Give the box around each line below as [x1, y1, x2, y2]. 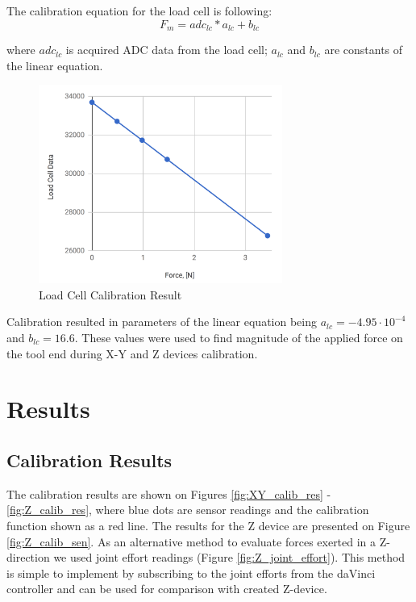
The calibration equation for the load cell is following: [6, 2, 272, 19]
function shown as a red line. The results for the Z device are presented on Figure [6, 516, 410, 533]
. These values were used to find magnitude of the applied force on [74, 328, 403, 345]
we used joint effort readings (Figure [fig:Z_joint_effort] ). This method [53, 549, 406, 566]
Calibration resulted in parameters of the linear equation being [6, 313, 317, 330]
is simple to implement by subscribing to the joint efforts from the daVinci [6, 564, 376, 581]
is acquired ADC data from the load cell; [65, 41, 268, 58]
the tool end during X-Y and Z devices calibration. [6, 345, 258, 362]
